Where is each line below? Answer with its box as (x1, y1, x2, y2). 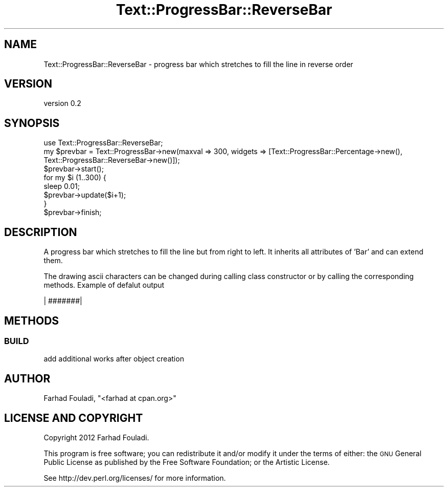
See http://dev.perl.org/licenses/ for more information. (43, 474, 226, 483)
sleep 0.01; (43, 182, 80, 191)
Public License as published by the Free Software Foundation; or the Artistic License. (43, 458, 330, 467)
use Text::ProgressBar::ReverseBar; (43, 138, 163, 147)
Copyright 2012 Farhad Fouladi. (43, 433, 149, 442)
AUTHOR (4, 372, 51, 385)
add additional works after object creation (43, 354, 184, 364)
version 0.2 (43, 99, 81, 108)
